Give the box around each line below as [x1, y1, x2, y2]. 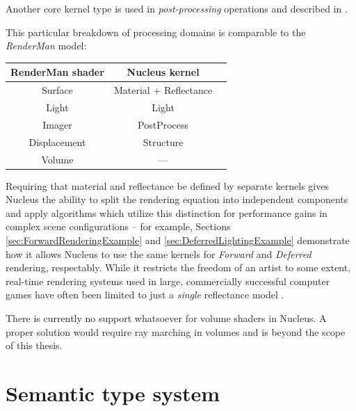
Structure [143, 134, 184, 149]
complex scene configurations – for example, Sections [6, 219, 231, 234]
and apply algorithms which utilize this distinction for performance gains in [6, 205, 327, 220]
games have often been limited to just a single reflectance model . [6, 287, 284, 302]
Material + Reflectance [113, 83, 213, 97]
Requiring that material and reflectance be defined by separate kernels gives [6, 178, 329, 193]
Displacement [29, 134, 86, 149]
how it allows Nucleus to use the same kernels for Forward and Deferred [6, 246, 311, 261]
